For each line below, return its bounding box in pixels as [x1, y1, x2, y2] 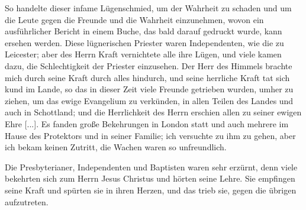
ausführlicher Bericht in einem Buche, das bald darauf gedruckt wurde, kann [5, 25, 282, 37]
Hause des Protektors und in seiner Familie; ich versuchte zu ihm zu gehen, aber [5, 129, 296, 141]
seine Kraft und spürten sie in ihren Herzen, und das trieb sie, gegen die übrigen [5, 183, 297, 196]
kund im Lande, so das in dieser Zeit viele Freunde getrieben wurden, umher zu [5, 83, 294, 95]
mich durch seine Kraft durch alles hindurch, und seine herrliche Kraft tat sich [5, 71, 290, 83]
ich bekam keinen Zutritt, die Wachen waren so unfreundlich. [5, 141, 227, 153]
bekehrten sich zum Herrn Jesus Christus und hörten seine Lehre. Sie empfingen [5, 172, 295, 185]
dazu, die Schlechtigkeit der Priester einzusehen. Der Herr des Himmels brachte [5, 59, 292, 72]
